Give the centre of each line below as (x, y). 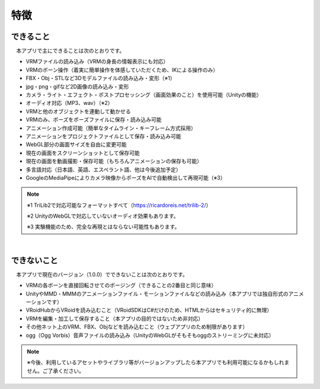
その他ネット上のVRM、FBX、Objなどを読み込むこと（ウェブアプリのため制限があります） (137, 327)
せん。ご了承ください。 (55, 371)
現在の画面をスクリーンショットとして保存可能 (83, 153)
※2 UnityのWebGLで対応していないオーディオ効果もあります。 (103, 216)
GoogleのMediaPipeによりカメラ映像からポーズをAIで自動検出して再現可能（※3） (126, 177)
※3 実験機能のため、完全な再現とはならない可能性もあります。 (103, 227)
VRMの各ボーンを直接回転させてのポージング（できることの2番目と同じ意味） (121, 285)
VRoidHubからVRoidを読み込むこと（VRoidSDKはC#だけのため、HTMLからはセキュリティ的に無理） (149, 310)
